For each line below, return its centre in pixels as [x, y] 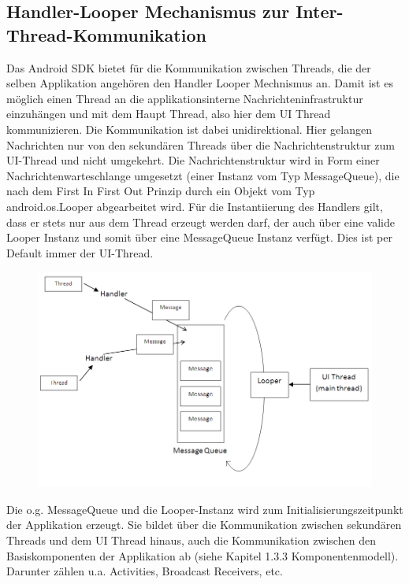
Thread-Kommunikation [106, 34]
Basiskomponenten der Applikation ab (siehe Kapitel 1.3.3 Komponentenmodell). [203, 555]
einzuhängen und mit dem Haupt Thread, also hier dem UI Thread [169, 114]
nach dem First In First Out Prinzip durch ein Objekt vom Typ [161, 191]
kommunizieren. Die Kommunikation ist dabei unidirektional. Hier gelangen [189, 129]
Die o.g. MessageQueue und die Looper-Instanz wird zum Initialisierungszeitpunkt [205, 509]
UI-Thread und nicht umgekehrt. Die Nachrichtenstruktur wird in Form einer [193, 160]
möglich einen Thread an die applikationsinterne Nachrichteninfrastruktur [185, 98]
